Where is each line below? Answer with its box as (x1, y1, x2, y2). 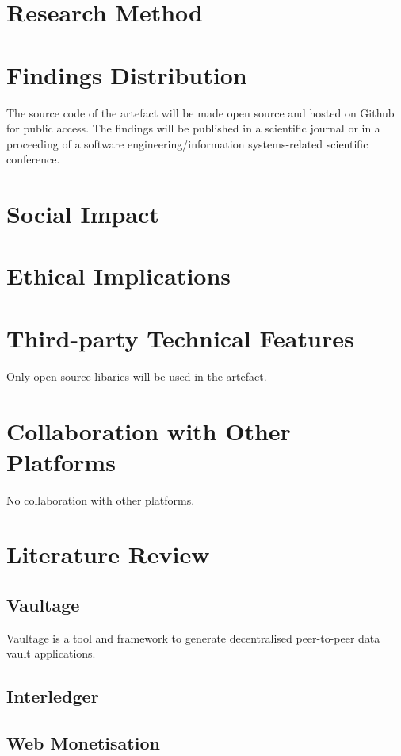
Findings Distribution (6, 58, 247, 90)
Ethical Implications (6, 259, 231, 292)
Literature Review (6, 538, 210, 570)
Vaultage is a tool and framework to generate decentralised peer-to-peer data (6, 629, 380, 646)
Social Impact (6, 198, 159, 230)
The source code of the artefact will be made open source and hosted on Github (6, 104, 395, 121)
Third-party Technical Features (6, 321, 354, 354)
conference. (6, 151, 60, 167)
